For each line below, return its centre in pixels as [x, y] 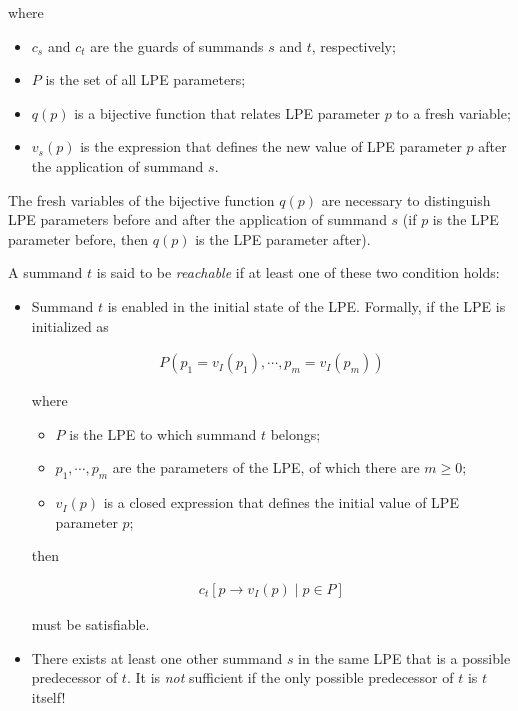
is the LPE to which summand [163, 433]
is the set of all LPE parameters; [145, 79]
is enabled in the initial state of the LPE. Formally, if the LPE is [306, 305]
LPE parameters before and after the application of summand [197, 219]
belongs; [295, 433]
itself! [48, 696]
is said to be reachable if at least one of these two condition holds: [298, 272]
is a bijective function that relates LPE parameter [227, 112]
